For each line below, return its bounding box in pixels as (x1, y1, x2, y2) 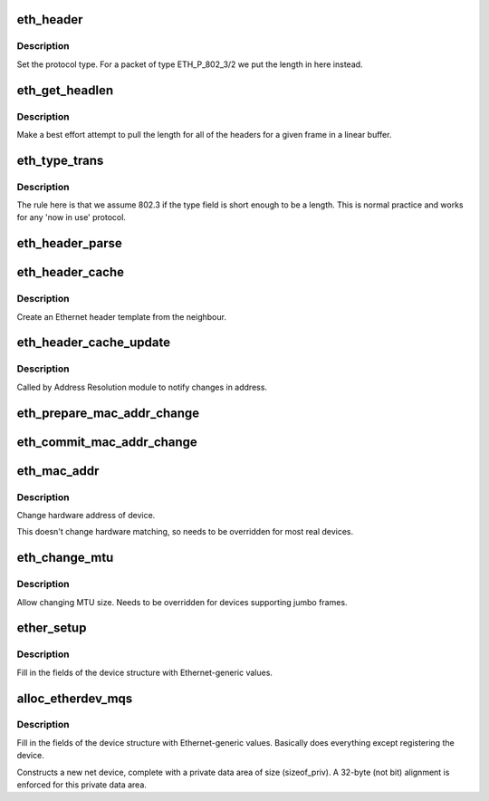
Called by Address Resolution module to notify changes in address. (16, 381, 267, 392)
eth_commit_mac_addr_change (16, 434, 198, 449)
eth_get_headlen (16, 82, 113, 98)
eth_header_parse (16, 236, 122, 251)
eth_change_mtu (16, 550, 114, 565)
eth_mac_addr (16, 463, 100, 478)
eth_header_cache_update (16, 335, 171, 351)
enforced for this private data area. (16, 779, 147, 790)
